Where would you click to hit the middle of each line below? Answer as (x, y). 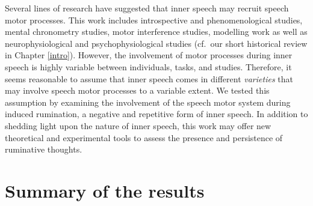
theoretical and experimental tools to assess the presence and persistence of (144, 137)
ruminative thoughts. (44, 149)
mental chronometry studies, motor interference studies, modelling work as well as (156, 32)
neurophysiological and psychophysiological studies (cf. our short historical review (156, 43)
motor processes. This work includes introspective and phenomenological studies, (154, 20)
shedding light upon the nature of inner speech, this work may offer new (138, 125)
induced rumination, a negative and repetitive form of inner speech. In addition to (156, 114)
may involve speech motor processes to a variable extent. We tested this (137, 90)
